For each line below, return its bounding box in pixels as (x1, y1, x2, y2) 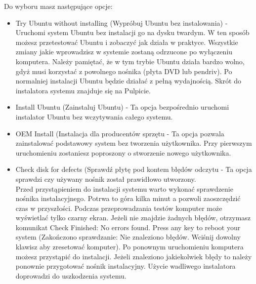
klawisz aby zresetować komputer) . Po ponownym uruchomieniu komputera (15, 242, 244, 252)
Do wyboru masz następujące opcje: (4, 1, 113, 11)
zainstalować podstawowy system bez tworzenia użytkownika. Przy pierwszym (15, 138, 252, 148)
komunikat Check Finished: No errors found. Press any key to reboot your (15, 222, 241, 232)
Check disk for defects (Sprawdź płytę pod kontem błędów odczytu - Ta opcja (15, 164, 252, 174)
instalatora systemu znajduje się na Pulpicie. (15, 85, 151, 95)
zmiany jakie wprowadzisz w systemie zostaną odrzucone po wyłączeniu (15, 46, 233, 57)
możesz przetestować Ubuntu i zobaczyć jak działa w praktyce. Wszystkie (15, 37, 238, 47)
